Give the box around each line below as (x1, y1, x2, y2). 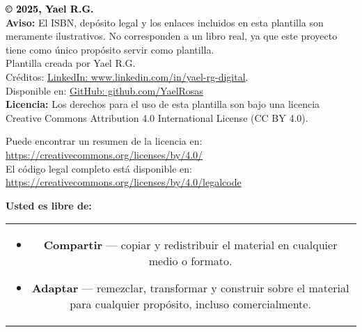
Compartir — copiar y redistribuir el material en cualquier (43, 237, 338, 253)
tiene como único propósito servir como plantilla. (6, 42, 214, 56)
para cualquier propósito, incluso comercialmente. (70, 296, 311, 313)
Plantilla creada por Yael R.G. (6, 56, 136, 70)
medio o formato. (148, 253, 233, 269)
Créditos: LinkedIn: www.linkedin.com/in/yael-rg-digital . (6, 69, 249, 84)
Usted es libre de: (6, 198, 92, 212)
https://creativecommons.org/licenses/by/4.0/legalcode (6, 175, 242, 189)
